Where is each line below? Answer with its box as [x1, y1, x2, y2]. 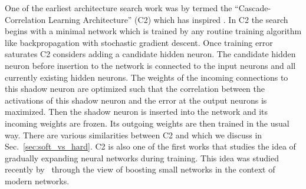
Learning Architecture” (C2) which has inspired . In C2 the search [48, 13, 288, 25]
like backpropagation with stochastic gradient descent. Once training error [5, 36, 273, 48]
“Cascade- [235, 2, 271, 14]
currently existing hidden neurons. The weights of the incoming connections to [5, 71, 288, 83]
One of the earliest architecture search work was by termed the [5, 2, 232, 14]
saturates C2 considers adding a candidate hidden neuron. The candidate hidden [5, 48, 296, 60]
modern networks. [5, 174, 70, 187]
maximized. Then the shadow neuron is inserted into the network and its [5, 105, 268, 118]
